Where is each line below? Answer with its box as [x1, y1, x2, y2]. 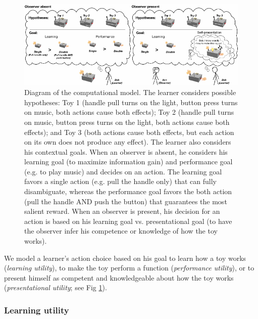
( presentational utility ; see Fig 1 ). [4, 282, 107, 293]
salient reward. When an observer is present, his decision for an [24, 206, 220, 216]
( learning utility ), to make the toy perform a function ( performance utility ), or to [4, 262, 254, 273]
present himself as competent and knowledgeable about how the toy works [4, 272, 234, 283]
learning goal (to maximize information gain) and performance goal [24, 156, 233, 167]
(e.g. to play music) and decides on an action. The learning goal [24, 166, 222, 176]
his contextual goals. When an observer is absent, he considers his [24, 146, 228, 157]
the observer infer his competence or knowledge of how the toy [24, 225, 218, 236]
